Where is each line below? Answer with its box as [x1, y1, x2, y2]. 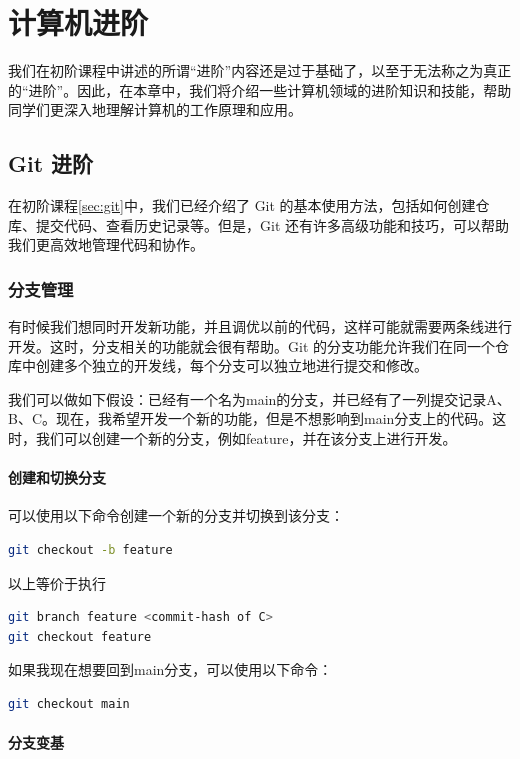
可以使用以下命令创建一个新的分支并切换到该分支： [8, 505, 344, 526]
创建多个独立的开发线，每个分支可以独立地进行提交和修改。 [35, 355, 428, 376]
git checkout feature [8, 629, 152, 644]
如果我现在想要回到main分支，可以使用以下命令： [8, 659, 333, 680]
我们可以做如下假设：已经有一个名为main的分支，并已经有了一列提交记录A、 [8, 388, 511, 409]
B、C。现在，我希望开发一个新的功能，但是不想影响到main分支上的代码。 [8, 408, 493, 429]
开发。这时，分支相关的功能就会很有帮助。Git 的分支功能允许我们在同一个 [8, 335, 495, 356]
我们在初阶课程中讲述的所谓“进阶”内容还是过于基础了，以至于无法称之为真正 [8, 60, 512, 81]
